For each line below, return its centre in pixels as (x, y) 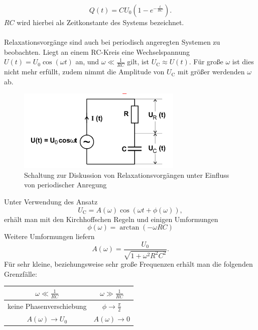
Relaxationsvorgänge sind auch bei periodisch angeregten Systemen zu (112, 42)
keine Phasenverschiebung (47, 306)
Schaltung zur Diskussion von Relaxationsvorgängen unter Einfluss (127, 175)
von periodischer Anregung (66, 185)
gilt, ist (138, 62)
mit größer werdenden (211, 72)
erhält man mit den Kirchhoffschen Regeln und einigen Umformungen (111, 219)
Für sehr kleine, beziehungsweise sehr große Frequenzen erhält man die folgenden (128, 264)
